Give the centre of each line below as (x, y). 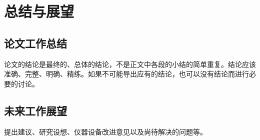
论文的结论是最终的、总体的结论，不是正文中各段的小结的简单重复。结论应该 (130, 64)
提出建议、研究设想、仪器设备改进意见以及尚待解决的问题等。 (105, 131)
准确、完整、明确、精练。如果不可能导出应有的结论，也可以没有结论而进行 (126, 74)
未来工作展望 (35, 110)
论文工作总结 (35, 43)
